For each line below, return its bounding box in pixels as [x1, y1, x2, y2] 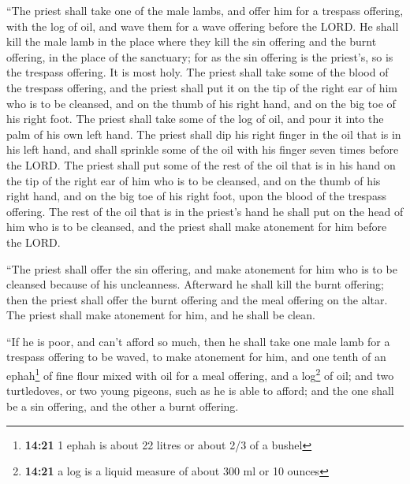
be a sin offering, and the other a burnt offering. [6, 397, 239, 414]
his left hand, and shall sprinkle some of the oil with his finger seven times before [6, 141, 399, 158]
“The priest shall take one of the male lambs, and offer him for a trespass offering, [6, 2, 404, 18]
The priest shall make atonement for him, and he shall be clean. [6, 307, 315, 323]
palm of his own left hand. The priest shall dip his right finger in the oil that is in [6, 125, 401, 142]
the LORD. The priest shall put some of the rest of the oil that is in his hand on [6, 156, 396, 173]
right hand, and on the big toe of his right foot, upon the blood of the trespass [6, 188, 386, 204]
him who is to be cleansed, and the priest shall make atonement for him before [6, 218, 387, 235]
